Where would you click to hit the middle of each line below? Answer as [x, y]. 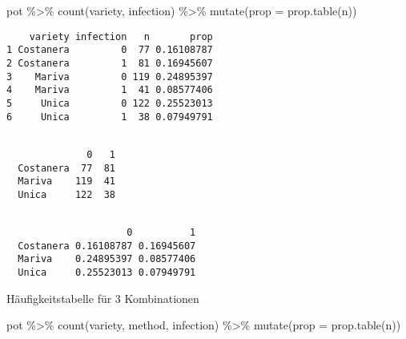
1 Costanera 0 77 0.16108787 [110, 50]
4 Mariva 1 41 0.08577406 [110, 90]
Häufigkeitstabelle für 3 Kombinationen [103, 298]
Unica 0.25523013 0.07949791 [107, 273]
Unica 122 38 [67, 194]
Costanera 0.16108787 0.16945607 [107, 246]
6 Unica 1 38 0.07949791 [110, 117]
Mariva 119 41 [67, 182]
